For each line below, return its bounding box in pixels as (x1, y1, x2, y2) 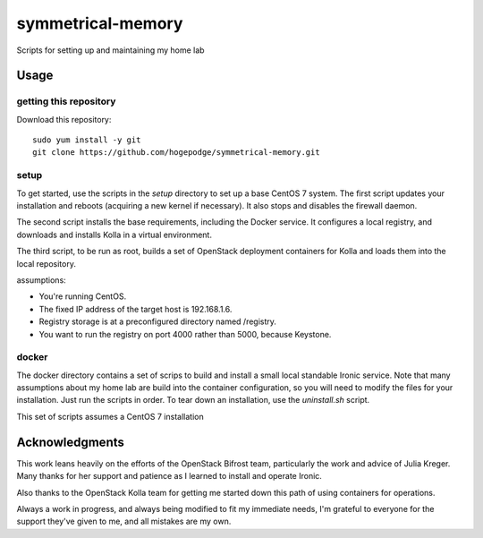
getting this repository (16, 95, 116, 107)
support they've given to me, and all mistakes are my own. (16, 516, 232, 527)
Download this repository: (16, 114, 112, 124)
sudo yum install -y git (32, 135, 141, 145)
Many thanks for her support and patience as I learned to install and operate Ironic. (16, 471, 322, 482)
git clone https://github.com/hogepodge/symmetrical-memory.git (32, 148, 321, 158)
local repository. (16, 258, 76, 269)
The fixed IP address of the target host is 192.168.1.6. (38, 303, 233, 314)
